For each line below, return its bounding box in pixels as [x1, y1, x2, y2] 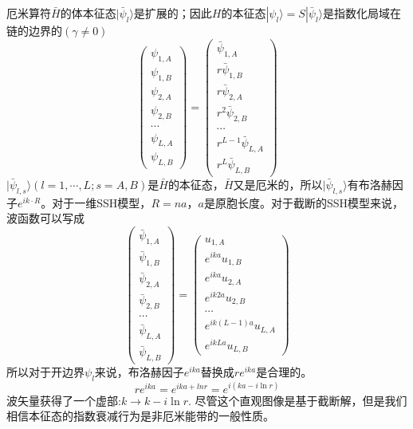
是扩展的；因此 [133, 5, 212, 21]
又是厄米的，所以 [233, 175, 323, 192]
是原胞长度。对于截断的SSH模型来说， [203, 194, 403, 211]
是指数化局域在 [323, 5, 402, 21]
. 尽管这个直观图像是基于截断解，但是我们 [187, 392, 407, 408]
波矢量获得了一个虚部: [6, 392, 121, 408]
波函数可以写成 [6, 210, 85, 226]
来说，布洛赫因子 [94, 364, 184, 380]
